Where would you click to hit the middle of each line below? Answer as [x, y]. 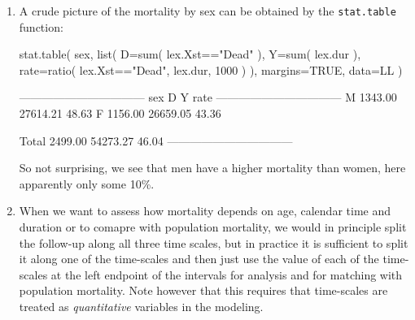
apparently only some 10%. [87, 183]
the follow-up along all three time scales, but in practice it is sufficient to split [214, 242]
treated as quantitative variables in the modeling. [141, 306]
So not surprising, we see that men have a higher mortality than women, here [212, 168]
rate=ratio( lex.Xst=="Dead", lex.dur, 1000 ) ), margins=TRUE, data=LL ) [211, 69]
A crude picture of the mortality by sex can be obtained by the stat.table [207, 11]
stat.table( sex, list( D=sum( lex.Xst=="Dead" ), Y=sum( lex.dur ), [190, 54]
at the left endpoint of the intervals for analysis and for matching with [227, 274]
